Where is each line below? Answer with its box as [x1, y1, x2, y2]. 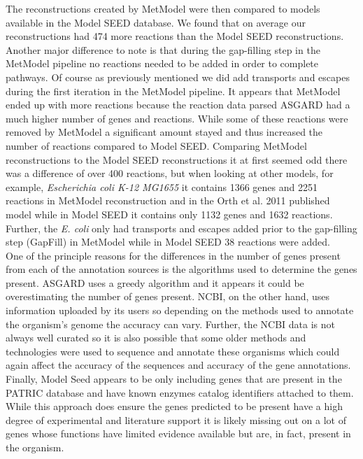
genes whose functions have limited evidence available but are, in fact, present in [6, 426, 351, 441]
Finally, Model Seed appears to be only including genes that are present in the [6, 372, 342, 386]
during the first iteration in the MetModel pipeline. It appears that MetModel [6, 83, 341, 98]
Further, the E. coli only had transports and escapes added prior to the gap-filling [6, 220, 357, 235]
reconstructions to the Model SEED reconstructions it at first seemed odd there [6, 152, 348, 167]
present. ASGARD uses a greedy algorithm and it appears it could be [6, 275, 304, 290]
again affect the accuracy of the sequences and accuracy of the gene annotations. [6, 358, 351, 372]
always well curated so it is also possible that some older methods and [6, 330, 306, 345]
